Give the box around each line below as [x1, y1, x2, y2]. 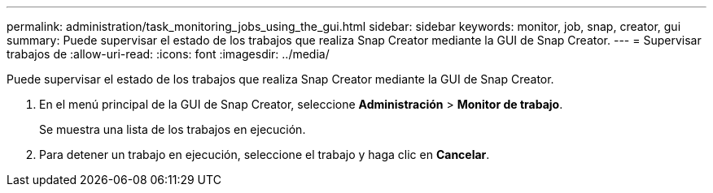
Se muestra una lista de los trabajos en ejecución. [39, 122, 306, 136]
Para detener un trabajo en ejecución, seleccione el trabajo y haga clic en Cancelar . [39, 148, 490, 161]
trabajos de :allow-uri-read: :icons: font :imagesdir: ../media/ [7, 47, 330, 61]
